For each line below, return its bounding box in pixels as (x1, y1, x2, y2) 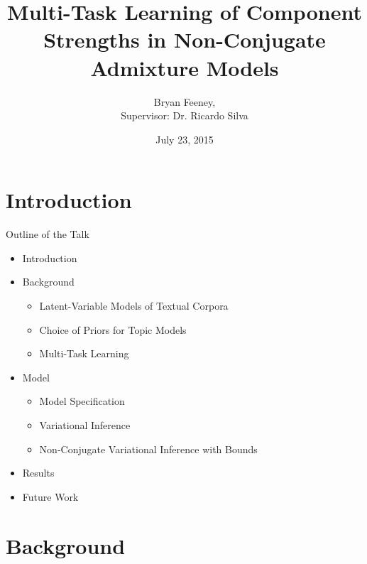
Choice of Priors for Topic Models (39, 322, 187, 337)
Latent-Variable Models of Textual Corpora (39, 298, 229, 313)
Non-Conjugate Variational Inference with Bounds (39, 441, 258, 456)
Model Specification (39, 394, 125, 408)
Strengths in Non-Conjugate (43, 25, 326, 54)
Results (22, 465, 55, 480)
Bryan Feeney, (153, 94, 216, 109)
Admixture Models (90, 53, 279, 82)
